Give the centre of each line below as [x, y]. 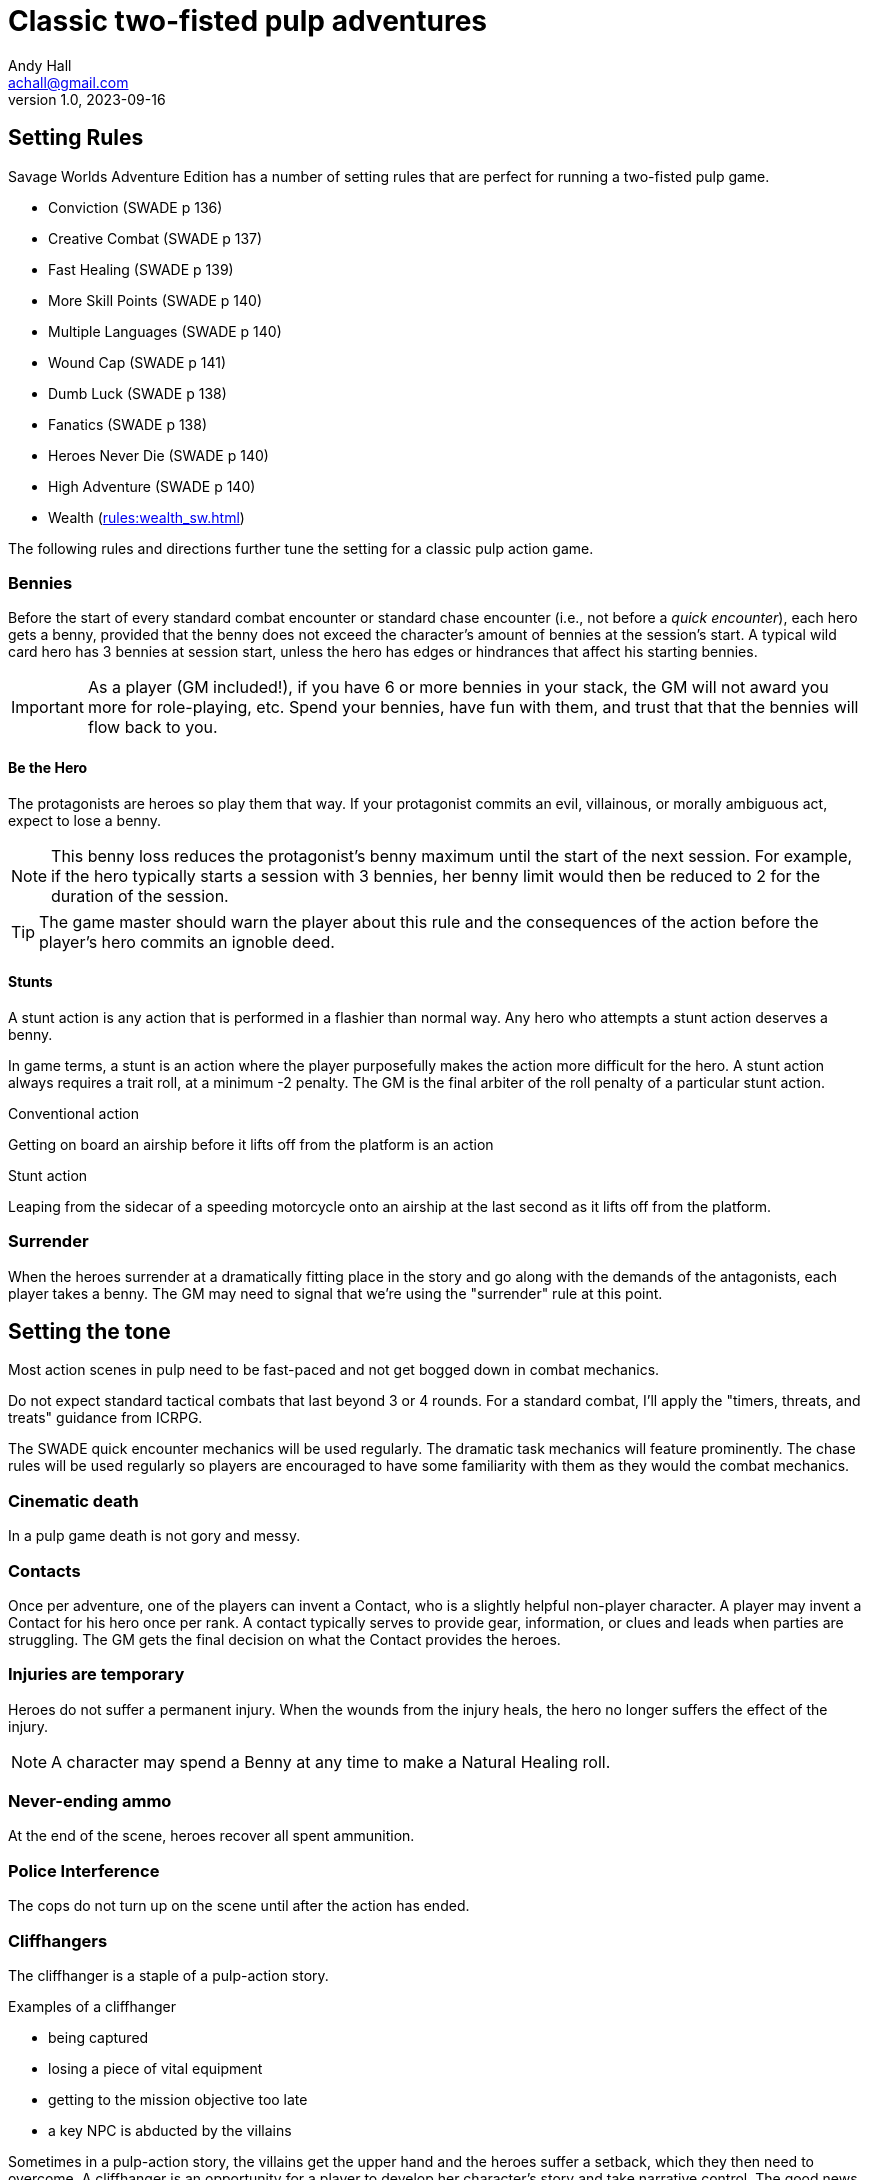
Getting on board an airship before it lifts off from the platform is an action [251, 1144]
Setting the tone [89, 1331]
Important [47, 707]
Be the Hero [48, 767]
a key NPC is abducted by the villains [170, 2130]
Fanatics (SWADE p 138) [128, 424]
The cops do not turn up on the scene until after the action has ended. [239, 1906]
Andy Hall [40, 65]
